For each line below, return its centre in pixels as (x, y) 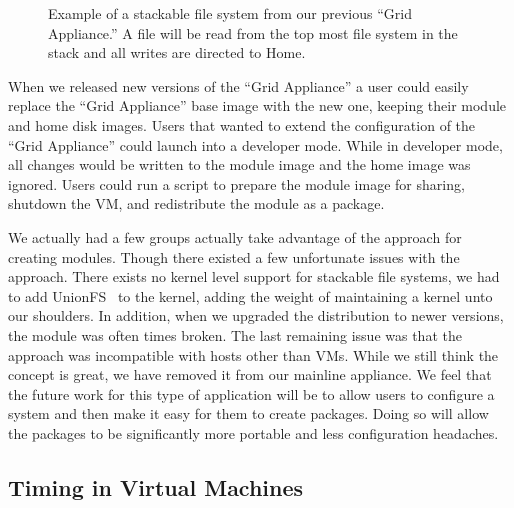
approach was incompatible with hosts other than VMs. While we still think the (253, 354)
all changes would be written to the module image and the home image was (239, 164)
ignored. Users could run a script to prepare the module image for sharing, (236, 183)
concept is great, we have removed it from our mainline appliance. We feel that (250, 374)
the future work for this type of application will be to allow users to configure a (251, 393)
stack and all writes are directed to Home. (177, 52)
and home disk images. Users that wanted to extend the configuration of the (242, 124)
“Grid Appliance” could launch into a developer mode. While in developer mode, (255, 144)
